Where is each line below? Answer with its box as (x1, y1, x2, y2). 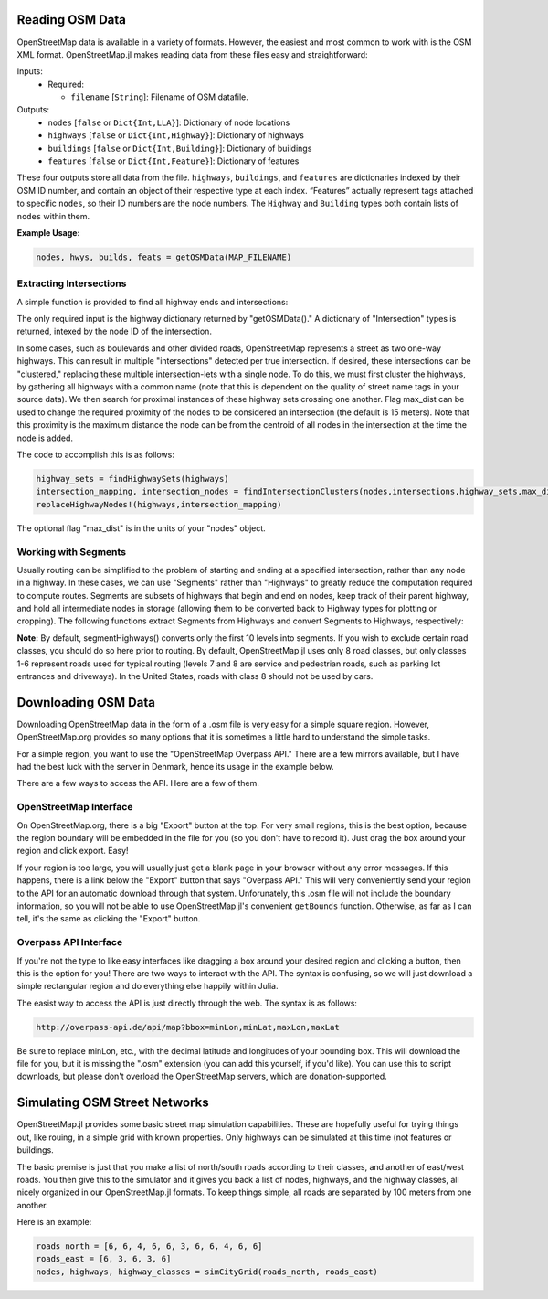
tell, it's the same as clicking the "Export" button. (16, 913, 201, 924)
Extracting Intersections (16, 277, 127, 290)
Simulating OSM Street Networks (16, 1095, 209, 1111)
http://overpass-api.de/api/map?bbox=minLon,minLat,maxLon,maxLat (36, 1022, 340, 1032)
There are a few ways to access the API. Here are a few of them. (16, 778, 260, 789)
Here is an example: (16, 1217, 92, 1228)
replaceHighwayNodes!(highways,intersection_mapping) (36, 499, 282, 509)
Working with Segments (16, 545, 127, 558)
